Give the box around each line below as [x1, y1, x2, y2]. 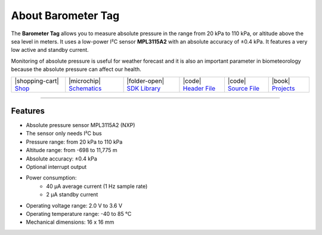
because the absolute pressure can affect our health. [11, 66, 141, 73]
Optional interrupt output [26, 163, 87, 170]
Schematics [69, 84, 102, 92]
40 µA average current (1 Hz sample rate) [46, 183, 148, 190]
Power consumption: [26, 174, 77, 181]
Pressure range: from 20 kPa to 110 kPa [26, 138, 123, 146]
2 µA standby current [46, 191, 98, 198]
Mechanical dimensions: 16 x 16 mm [26, 218, 114, 226]
